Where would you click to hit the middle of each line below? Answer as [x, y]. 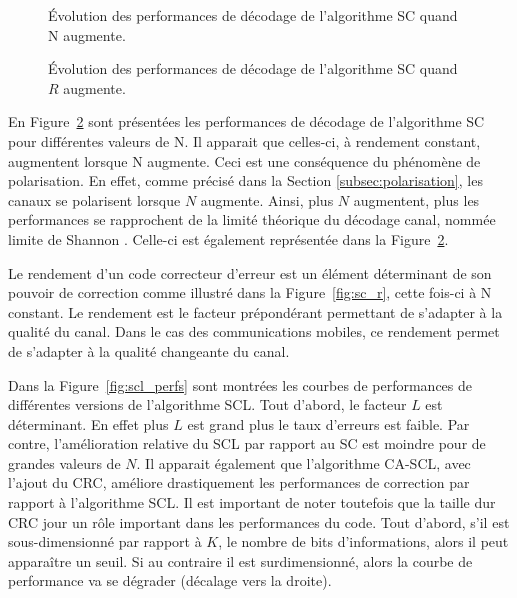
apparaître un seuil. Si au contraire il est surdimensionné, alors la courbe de [240, 560]
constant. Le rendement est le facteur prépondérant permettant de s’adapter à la [255, 311]
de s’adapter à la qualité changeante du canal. [149, 350]
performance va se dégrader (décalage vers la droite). [170, 580]
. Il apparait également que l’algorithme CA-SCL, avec [303, 462]
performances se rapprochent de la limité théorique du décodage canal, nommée [252, 219]
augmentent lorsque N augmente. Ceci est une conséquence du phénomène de [244, 160]
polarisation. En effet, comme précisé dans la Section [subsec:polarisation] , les [245, 180]
